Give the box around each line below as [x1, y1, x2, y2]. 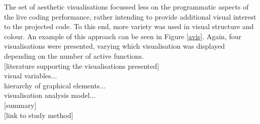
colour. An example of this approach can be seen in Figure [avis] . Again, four [4, 31, 241, 41]
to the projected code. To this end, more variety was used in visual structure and [4, 21, 254, 32]
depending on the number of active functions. [4, 50, 144, 61]
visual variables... [4, 70, 57, 81]
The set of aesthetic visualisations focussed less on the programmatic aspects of [4, 2, 249, 12]
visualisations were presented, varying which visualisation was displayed [4, 41, 225, 51]
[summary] [4, 99, 37, 110]
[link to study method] [4, 109, 73, 120]
